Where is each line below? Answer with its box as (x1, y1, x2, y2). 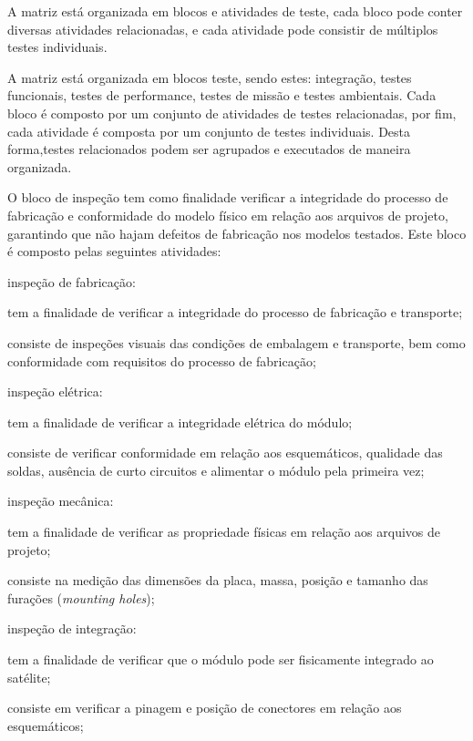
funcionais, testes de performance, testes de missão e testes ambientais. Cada (7, 86, 437, 105)
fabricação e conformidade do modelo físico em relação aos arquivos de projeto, (7, 205, 448, 224)
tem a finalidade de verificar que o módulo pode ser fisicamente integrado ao (7, 650, 434, 669)
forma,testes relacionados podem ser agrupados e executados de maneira (7, 139, 411, 159)
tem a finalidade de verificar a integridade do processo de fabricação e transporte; (7, 303, 463, 322)
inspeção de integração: (7, 619, 137, 638)
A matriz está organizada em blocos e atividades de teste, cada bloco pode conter (7, 2, 463, 20)
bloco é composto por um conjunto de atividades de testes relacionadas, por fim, (7, 103, 457, 122)
